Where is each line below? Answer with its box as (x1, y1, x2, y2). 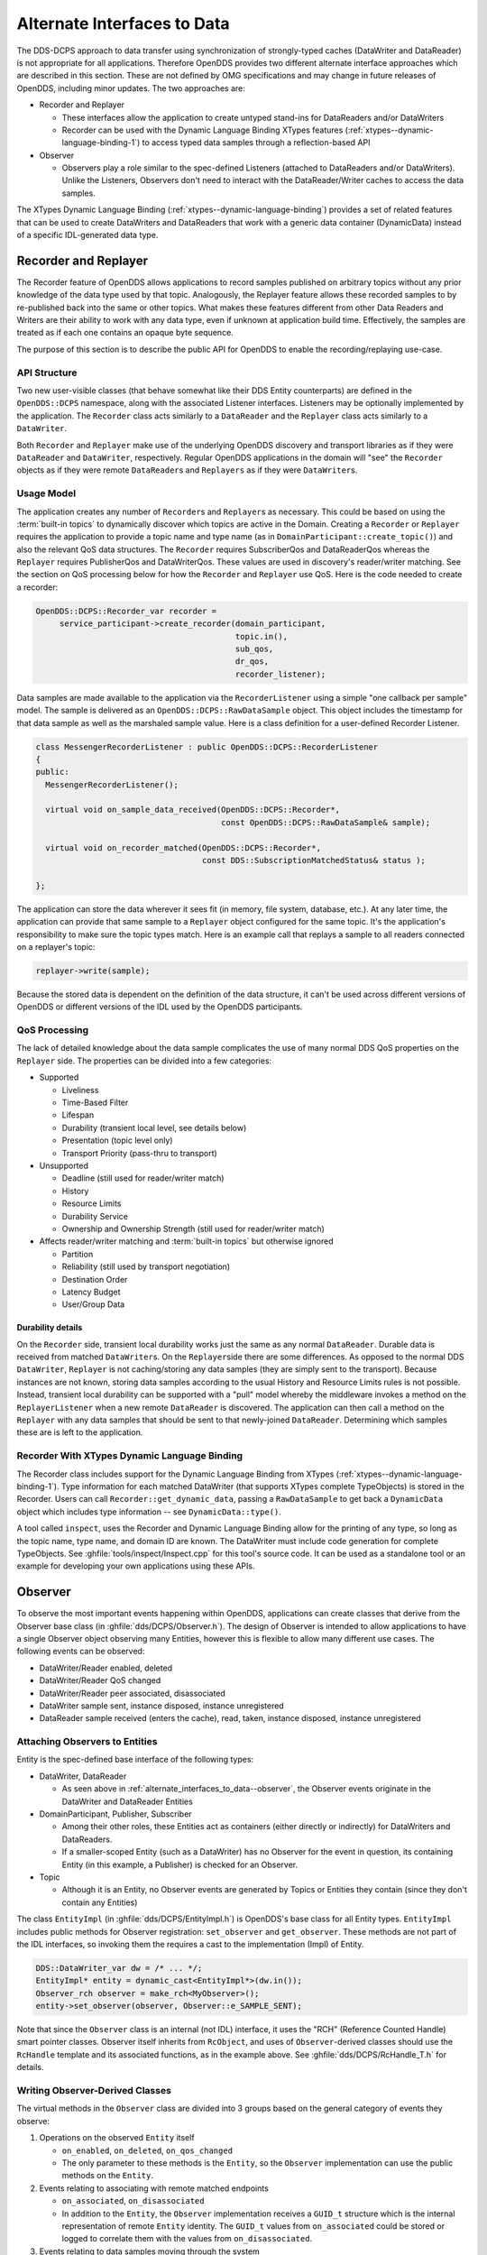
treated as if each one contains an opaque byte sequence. (16, 327, 234, 338)
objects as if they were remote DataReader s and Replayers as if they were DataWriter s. (16, 465, 358, 475)
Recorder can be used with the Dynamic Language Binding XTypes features (61, 124, 344, 135)
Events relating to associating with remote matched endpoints (39, 2183, 270, 2194)
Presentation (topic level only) (61, 1135, 173, 1146)
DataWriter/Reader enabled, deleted (39, 1662, 173, 1673)
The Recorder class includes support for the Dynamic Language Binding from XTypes (16, 1468, 335, 1479)
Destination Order (61, 1274, 128, 1284)
